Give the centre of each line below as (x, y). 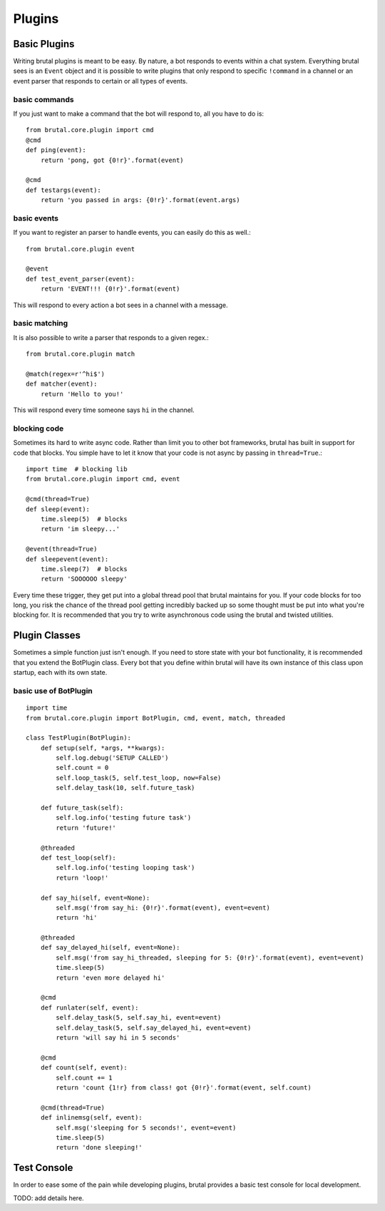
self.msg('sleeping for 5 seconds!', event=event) (146, 1127)
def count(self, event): (84, 1068)
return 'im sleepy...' (80, 529)
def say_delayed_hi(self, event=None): (110, 948)
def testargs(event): (63, 190)
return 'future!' (86, 828)
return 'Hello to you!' (82, 394)
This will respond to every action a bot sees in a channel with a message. (120, 305)
